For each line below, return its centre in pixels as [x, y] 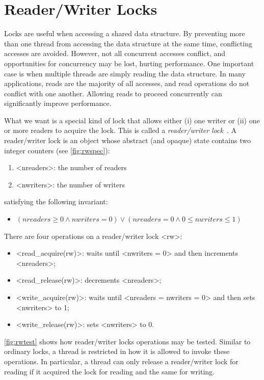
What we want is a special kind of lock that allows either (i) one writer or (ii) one [132, 120]
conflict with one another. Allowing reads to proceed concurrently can [113, 93]
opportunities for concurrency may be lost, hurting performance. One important [129, 63]
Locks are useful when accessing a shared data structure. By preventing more [125, 33]
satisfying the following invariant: [56, 201]
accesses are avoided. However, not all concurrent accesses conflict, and [115, 53]
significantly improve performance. [58, 103]
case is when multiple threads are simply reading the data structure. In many [125, 73]
